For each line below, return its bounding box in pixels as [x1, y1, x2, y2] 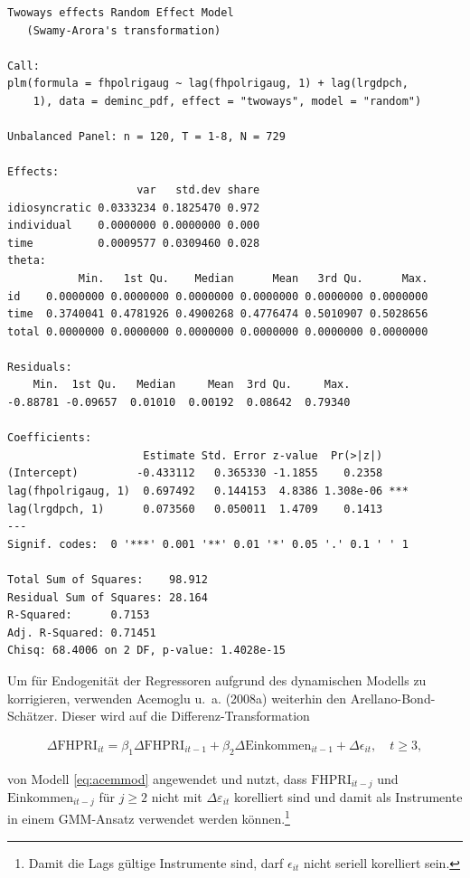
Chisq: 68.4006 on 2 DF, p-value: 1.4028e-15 [7, 644, 286, 657]
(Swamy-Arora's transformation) [26, 24, 221, 37]
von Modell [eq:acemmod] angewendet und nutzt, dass [7, 769, 307, 788]
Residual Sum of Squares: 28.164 [7, 590, 208, 604]
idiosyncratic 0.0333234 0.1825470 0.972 [7, 201, 260, 214]
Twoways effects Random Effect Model [7, 6, 234, 19]
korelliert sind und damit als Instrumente [234, 788, 463, 807]
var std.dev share [136, 183, 260, 196]
